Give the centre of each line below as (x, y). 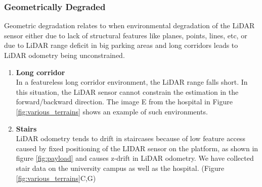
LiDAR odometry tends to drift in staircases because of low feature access (130, 138)
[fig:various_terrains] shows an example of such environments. (112, 111)
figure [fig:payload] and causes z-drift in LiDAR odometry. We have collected (135, 158)
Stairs (26, 128)
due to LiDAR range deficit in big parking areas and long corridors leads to (121, 45)
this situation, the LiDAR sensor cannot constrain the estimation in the (127, 91)
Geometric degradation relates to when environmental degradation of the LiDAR (129, 25)
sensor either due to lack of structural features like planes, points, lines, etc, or (126, 35)
